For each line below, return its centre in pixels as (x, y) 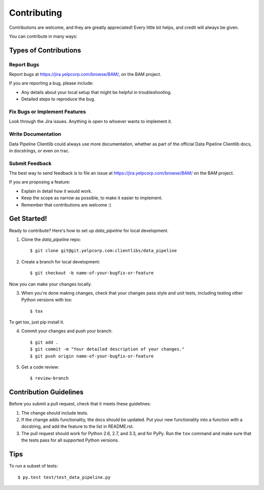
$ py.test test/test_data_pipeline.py (64, 477)
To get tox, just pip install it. (37, 322)
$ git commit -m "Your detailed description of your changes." (107, 349)
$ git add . (44, 342)
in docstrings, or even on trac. (39, 151)
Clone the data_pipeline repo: (51, 239)
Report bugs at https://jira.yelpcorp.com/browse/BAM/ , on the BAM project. (85, 74)
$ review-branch (49, 378)
